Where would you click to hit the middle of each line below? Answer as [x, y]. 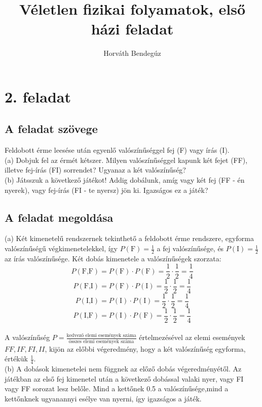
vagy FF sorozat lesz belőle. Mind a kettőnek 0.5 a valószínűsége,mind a [117, 388]
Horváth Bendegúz [132, 53]
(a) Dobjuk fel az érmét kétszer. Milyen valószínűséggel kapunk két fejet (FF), [126, 160]
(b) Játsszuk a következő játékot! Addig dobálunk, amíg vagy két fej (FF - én [125, 180]
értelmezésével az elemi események [192, 337]
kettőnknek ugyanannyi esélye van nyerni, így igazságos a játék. [103, 398]
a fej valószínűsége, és [190, 248]
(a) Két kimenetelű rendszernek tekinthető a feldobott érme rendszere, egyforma [129, 238]
